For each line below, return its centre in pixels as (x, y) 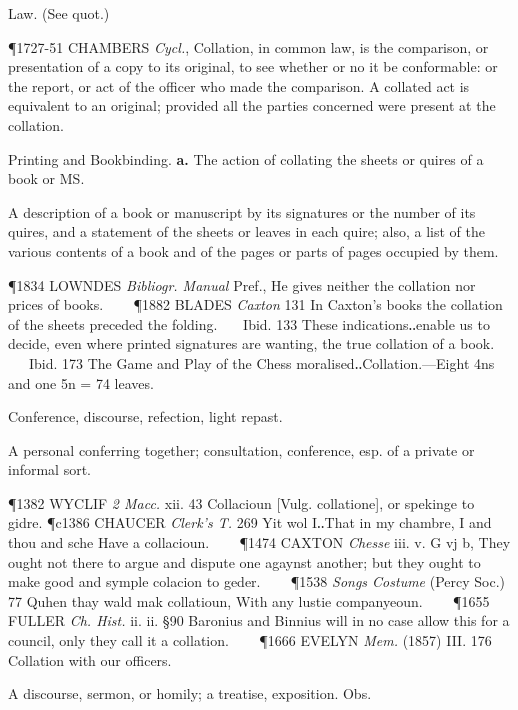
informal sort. (50, 469)
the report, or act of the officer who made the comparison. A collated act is (239, 85)
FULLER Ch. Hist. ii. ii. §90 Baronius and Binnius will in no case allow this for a (259, 620)
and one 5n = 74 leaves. (81, 382)
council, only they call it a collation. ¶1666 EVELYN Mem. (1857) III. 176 (250, 640)
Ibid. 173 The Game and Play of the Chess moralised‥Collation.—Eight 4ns (261, 362)
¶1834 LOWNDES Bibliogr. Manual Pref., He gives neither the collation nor (242, 284)
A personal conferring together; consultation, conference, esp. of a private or (241, 449)
